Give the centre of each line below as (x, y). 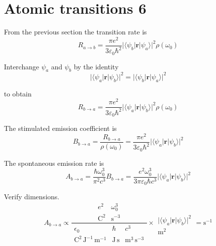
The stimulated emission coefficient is (60, 128)
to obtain (18, 93)
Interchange (22, 66)
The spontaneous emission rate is (54, 163)
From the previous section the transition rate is (75, 32)
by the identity (96, 66)
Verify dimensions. (32, 197)
